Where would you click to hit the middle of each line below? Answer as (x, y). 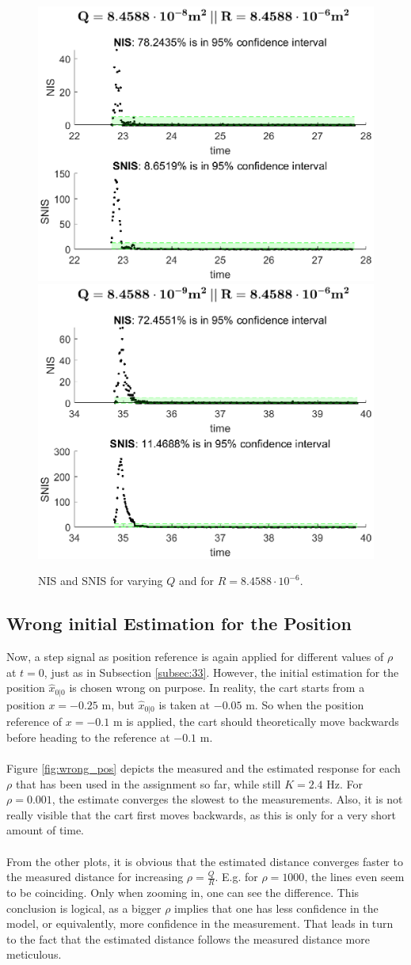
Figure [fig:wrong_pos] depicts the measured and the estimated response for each (204, 767)
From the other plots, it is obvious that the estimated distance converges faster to (205, 861)
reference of (34, 722)
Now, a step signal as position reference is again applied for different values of (195, 657)
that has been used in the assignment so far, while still (148, 783)
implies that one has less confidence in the (276, 908)
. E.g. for (236, 877)
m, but (118, 704)
